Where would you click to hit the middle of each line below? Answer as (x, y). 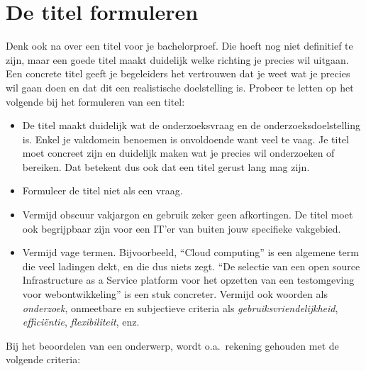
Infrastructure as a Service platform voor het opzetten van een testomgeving (188, 280)
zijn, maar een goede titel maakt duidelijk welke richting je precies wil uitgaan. (177, 59)
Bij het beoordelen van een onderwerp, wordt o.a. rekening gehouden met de (172, 345)
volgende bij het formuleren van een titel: (95, 101)
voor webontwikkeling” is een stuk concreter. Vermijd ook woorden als (175, 294)
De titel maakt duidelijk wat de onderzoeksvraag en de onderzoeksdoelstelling (191, 125)
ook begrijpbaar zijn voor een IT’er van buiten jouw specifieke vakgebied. (182, 228)
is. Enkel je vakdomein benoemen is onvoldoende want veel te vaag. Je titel (185, 139)
